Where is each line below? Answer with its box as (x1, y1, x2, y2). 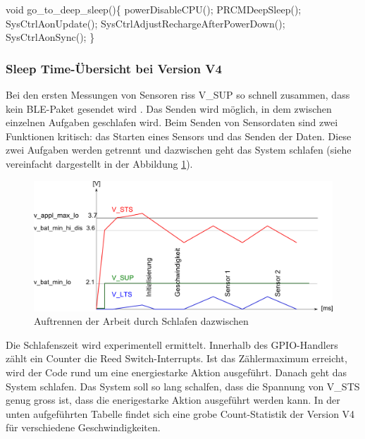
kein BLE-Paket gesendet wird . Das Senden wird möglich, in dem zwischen (6, 101, 332, 116)
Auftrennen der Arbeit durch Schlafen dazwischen (34, 314, 249, 328)
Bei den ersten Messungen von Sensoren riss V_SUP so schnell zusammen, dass (6, 87, 350, 101)
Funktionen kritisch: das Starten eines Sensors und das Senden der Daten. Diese (6, 128, 352, 143)
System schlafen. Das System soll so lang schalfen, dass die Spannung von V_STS (6, 378, 360, 393)
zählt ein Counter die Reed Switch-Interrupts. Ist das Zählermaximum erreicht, (6, 351, 347, 366)
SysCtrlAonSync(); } (6, 30, 95, 44)
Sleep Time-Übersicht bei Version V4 (6, 59, 222, 77)
